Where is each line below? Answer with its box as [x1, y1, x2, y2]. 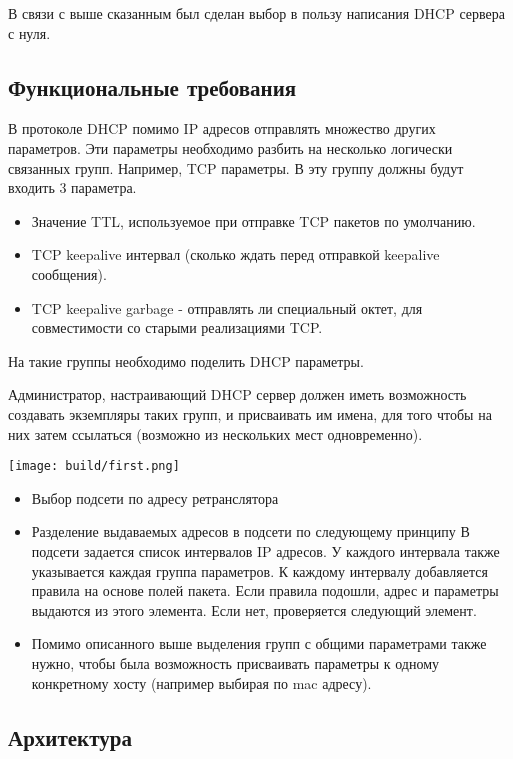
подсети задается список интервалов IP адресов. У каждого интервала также [31, 540, 500, 561]
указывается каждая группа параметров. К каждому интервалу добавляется [31, 560, 488, 581]
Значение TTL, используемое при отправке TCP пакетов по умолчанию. [31, 210, 476, 231]
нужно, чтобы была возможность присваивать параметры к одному [31, 652, 440, 673]
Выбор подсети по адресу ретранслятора [31, 487, 279, 508]
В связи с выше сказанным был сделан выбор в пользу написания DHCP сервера [8, 3, 505, 23]
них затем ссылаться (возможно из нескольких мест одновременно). [8, 423, 423, 444]
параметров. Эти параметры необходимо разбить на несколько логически [8, 137, 453, 158]
